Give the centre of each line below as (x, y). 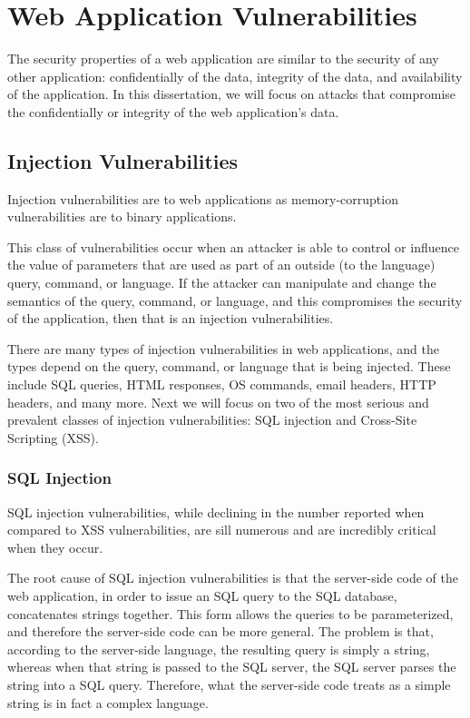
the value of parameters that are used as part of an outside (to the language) (221, 265)
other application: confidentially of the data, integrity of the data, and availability (235, 76)
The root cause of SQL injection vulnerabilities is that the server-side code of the (233, 578)
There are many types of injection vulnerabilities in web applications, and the (223, 348)
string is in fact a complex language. (108, 702)
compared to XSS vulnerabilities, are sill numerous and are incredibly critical (222, 530)
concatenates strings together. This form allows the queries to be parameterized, (230, 613)
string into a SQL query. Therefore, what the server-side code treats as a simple (229, 684)
